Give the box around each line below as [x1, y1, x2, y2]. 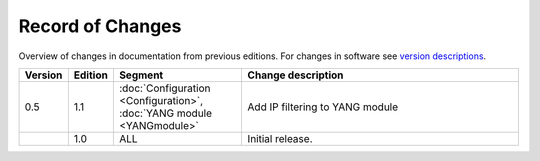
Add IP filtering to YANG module [247, 100, 399, 114]
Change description [247, 68, 344, 82]
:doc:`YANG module [118, 106, 213, 120]
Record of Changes [18, 15, 182, 37]
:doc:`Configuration [118, 81, 211, 95]
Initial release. [247, 131, 313, 145]
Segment [118, 68, 164, 82]
